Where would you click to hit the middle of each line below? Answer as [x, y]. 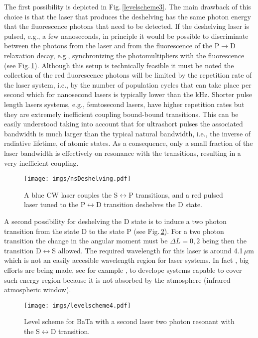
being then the [224, 241]
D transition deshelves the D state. [149, 204]
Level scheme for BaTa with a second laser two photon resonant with [129, 321]
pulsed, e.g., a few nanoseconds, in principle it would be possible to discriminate [126, 36]
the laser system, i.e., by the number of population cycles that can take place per [128, 84]
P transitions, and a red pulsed [176, 194]
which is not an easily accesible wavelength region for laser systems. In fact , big [127, 260]
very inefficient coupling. [41, 163]
